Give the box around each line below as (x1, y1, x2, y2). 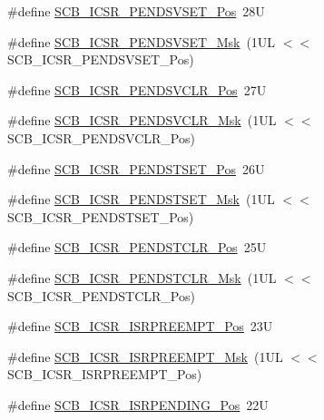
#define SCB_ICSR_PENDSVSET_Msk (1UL (7, 32, 276, 51)
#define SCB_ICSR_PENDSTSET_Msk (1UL (7, 190, 275, 209)
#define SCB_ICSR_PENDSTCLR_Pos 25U (7, 238, 267, 257)
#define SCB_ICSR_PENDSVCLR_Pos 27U (7, 80, 267, 99)
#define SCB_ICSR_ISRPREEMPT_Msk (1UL (7, 347, 283, 366)
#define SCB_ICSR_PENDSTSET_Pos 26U (7, 159, 265, 178)
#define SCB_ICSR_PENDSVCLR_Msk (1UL (7, 111, 277, 130)
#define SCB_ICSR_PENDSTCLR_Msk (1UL (7, 268, 277, 287)
